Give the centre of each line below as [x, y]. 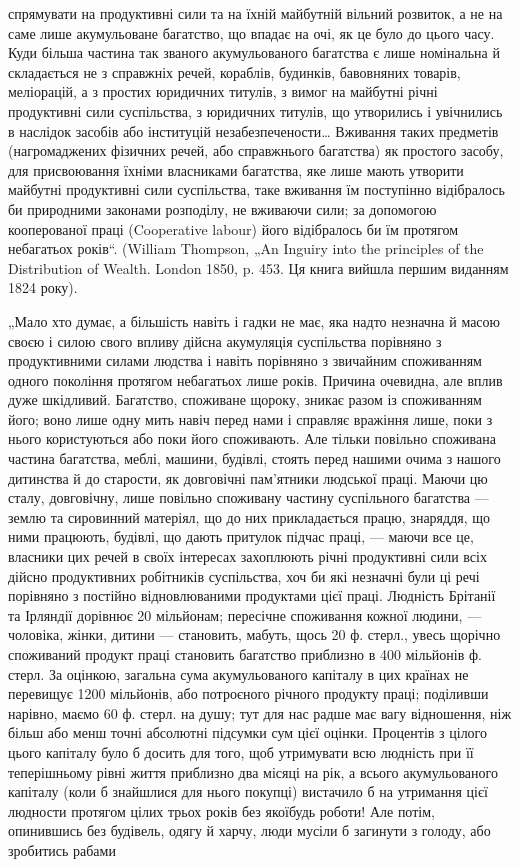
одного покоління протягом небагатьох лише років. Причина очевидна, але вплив [255, 379]
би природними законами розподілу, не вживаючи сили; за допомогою [222, 208]
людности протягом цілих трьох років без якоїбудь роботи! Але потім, [221, 810]
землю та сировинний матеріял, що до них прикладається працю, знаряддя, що [249, 516]
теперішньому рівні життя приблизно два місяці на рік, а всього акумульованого [253, 771]
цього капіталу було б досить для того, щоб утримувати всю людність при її [241, 751]
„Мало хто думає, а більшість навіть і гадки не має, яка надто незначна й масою [254, 320]
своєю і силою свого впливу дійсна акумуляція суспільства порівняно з [225, 340]
